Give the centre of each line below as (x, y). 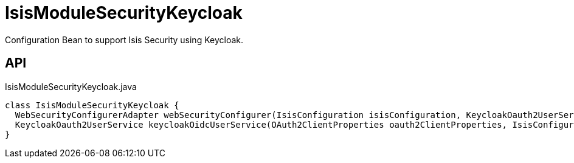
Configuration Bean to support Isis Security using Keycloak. (124, 40)
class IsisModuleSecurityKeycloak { (92, 105)
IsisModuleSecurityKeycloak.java (71, 86)
